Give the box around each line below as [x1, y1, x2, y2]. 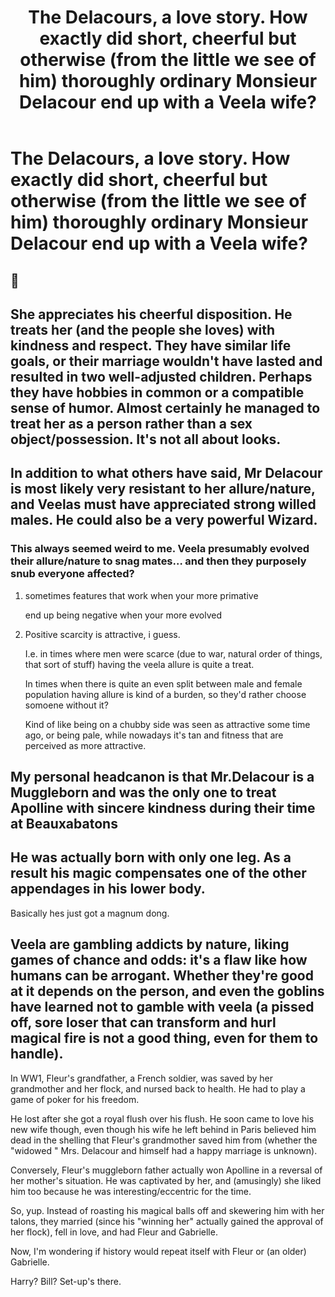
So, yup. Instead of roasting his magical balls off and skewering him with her [10, 1204, 325, 1216]
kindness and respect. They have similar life [10, 337, 292, 354]
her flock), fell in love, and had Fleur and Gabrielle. [10, 1226, 218, 1238]
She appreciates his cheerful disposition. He [10, 306, 293, 323]
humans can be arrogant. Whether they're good [10, 967, 314, 985]
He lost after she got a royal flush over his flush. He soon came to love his [10, 1112, 315, 1125]
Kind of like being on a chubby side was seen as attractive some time [24, 718, 311, 730]
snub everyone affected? [10, 567, 135, 581]
